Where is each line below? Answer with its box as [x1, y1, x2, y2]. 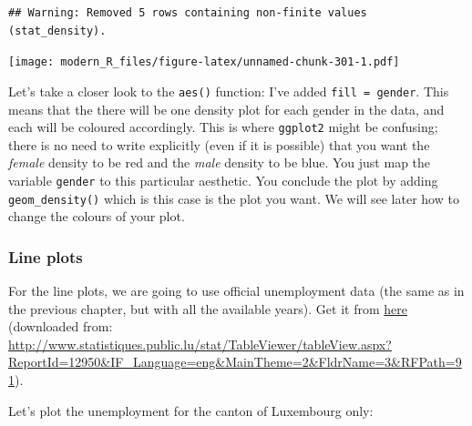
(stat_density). [8, 24, 107, 37]
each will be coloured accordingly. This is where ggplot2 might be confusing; [8, 117, 438, 137]
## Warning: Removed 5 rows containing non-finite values [8, 6, 367, 19]
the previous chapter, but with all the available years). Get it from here [8, 299, 407, 318]
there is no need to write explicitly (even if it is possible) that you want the [8, 135, 430, 154]
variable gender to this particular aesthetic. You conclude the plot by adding [8, 170, 438, 189]
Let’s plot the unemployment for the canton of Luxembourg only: [8, 401, 374, 420]
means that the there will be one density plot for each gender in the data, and [8, 99, 445, 118]
